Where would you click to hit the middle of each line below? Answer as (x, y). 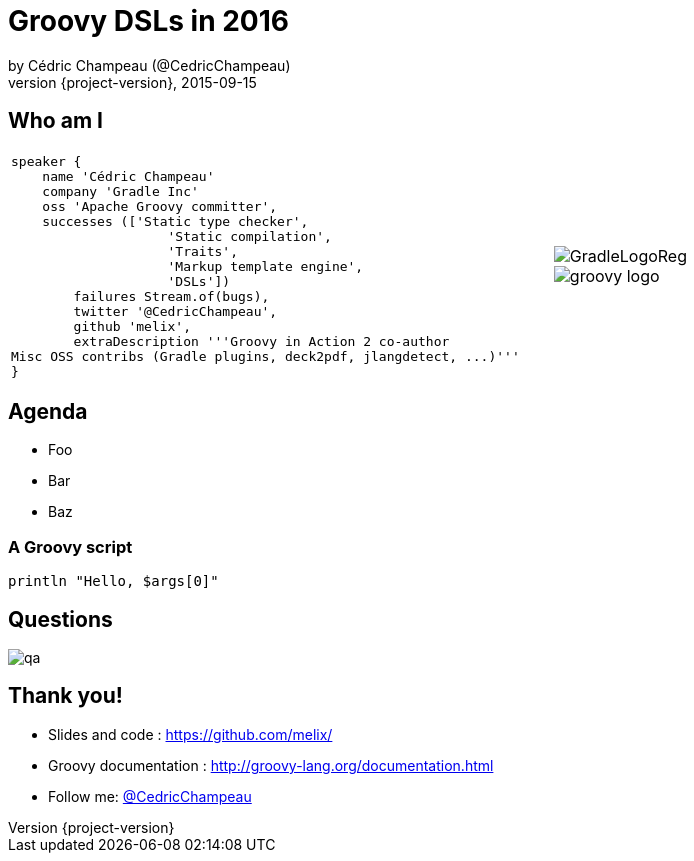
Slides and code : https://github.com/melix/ (190, 734)
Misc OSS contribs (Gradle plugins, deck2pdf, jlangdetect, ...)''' (265, 356)
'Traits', (202, 251)
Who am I (55, 121)
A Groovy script (70, 546)
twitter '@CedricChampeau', (175, 311)
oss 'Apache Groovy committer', (160, 206)
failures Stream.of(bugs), (171, 296)
